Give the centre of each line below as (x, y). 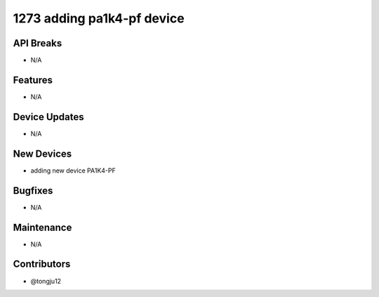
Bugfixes (33, 191)
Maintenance (42, 227)
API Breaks (38, 43)
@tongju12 (46, 281)
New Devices (42, 153)
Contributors (42, 264)
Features (33, 80)
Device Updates (48, 117)
